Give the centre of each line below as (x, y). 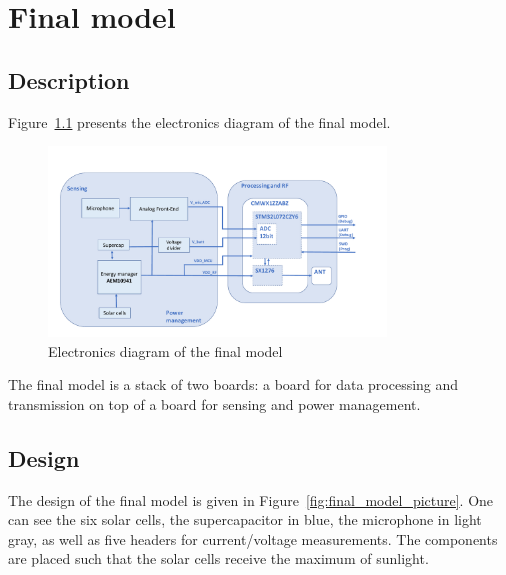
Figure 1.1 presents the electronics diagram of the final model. (199, 121)
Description (69, 79)
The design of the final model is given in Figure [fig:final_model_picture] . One (251, 499)
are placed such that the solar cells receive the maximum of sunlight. (218, 558)
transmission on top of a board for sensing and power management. (214, 403)
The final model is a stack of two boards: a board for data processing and (233, 384)
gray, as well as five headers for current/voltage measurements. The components (253, 538)
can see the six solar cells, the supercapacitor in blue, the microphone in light (245, 519)
